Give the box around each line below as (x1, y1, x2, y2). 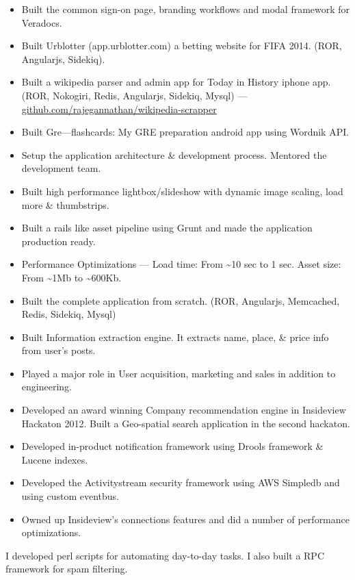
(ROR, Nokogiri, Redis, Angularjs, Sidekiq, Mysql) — (21, 88, 248, 102)
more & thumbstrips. (21, 197, 109, 212)
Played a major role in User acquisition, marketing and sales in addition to (21, 366, 336, 380)
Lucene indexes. (21, 452, 88, 466)
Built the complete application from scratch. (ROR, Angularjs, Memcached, (21, 293, 340, 307)
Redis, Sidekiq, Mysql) (21, 307, 116, 321)
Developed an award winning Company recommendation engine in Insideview (21, 403, 346, 417)
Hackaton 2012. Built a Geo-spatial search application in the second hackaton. (21, 416, 350, 430)
